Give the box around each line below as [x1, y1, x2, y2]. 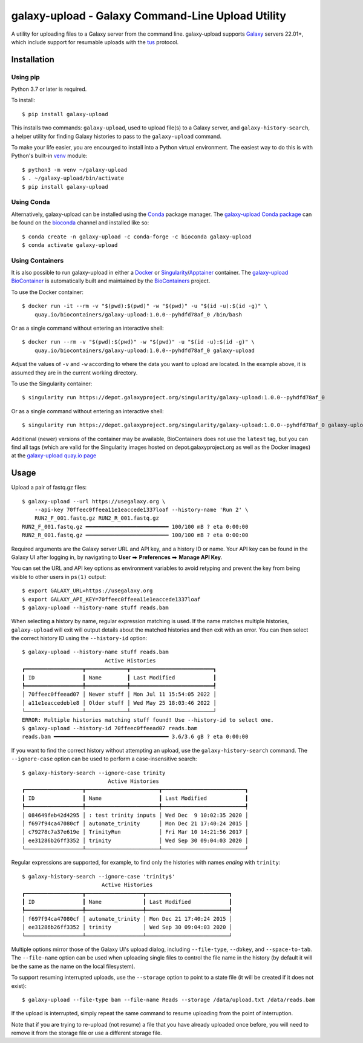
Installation [11, 54, 54, 65]
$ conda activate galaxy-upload [22, 241, 118, 248]
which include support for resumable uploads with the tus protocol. [11, 38, 178, 45]
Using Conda [11, 198, 51, 206]
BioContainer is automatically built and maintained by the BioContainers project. [11, 277, 211, 284]
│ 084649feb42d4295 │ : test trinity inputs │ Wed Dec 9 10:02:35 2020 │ [22, 811, 249, 819]
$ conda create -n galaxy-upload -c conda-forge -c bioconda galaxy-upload [22, 233, 252, 240]
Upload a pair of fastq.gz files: [11, 484, 87, 491]
